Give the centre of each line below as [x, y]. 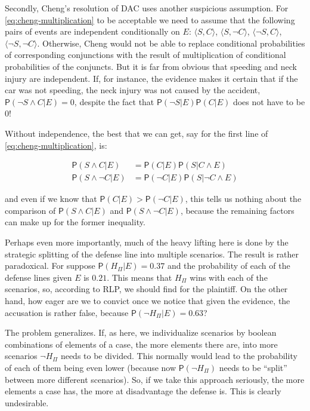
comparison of [30, 210]
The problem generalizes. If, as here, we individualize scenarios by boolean [141, 332]
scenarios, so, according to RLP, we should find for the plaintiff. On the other [146, 289]
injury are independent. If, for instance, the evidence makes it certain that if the [151, 78]
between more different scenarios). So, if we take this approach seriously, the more [155, 379]
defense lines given [38, 277]
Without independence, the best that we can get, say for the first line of [137, 133]
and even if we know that [51, 199]
